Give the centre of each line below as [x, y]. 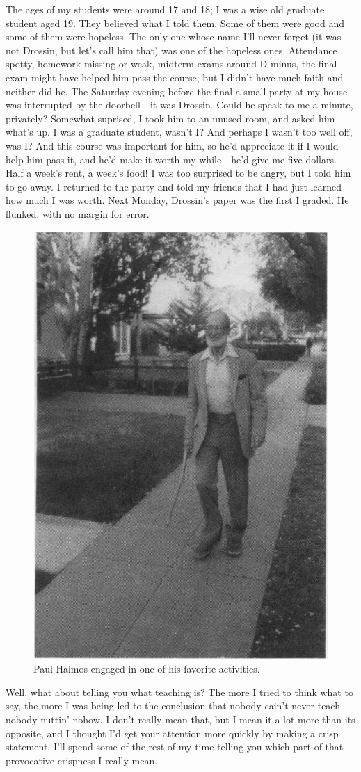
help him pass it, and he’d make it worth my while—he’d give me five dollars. [171, 159]
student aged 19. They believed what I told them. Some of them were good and [175, 23]
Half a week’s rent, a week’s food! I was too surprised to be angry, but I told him [178, 173]
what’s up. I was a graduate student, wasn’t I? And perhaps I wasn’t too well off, [179, 132]
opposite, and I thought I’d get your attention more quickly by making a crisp [172, 733]
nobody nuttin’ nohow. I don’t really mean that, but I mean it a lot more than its [180, 719]
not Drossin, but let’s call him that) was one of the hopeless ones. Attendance [171, 50]
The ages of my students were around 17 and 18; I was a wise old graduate [165, 9]
